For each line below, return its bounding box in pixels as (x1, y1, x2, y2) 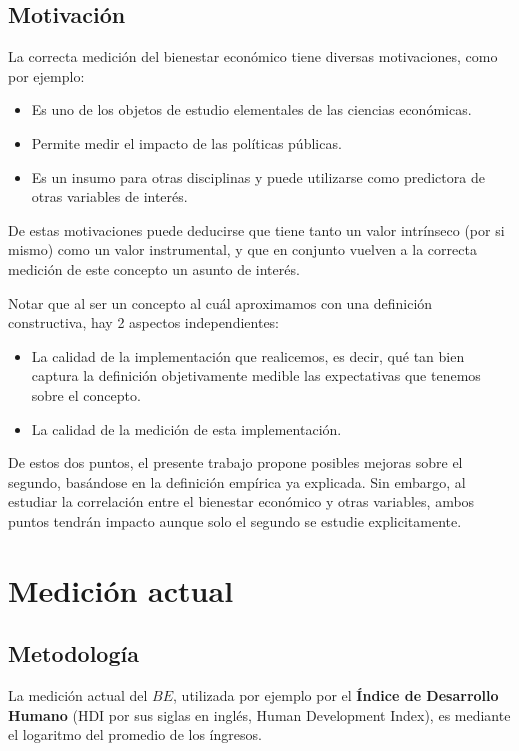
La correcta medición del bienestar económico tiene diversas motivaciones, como (8, 46, 498, 67)
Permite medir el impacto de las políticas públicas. (31, 132, 342, 153)
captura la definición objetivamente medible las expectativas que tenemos (31, 365, 481, 386)
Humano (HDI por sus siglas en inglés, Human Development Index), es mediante (8, 704, 511, 725)
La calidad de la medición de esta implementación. (31, 418, 342, 439)
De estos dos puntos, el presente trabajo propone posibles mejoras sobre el (8, 452, 463, 473)
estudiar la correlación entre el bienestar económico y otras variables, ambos (8, 491, 475, 512)
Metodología (8, 638, 139, 669)
